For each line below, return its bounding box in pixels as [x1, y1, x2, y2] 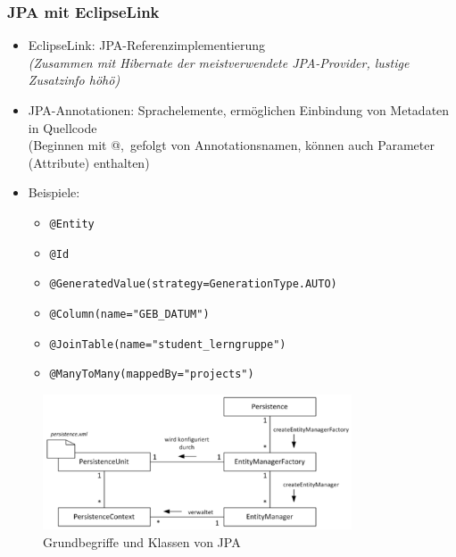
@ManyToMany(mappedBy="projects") [49, 368, 254, 381]
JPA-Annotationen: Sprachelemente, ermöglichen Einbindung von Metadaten [28, 101, 450, 119]
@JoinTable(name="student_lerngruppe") [49, 337, 286, 351]
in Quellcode [28, 118, 97, 137]
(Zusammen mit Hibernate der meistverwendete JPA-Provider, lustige [28, 53, 410, 71]
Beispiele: [28, 183, 80, 202]
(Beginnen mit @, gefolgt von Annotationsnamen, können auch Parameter [28, 136, 435, 154]
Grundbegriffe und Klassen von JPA [43, 532, 241, 551]
